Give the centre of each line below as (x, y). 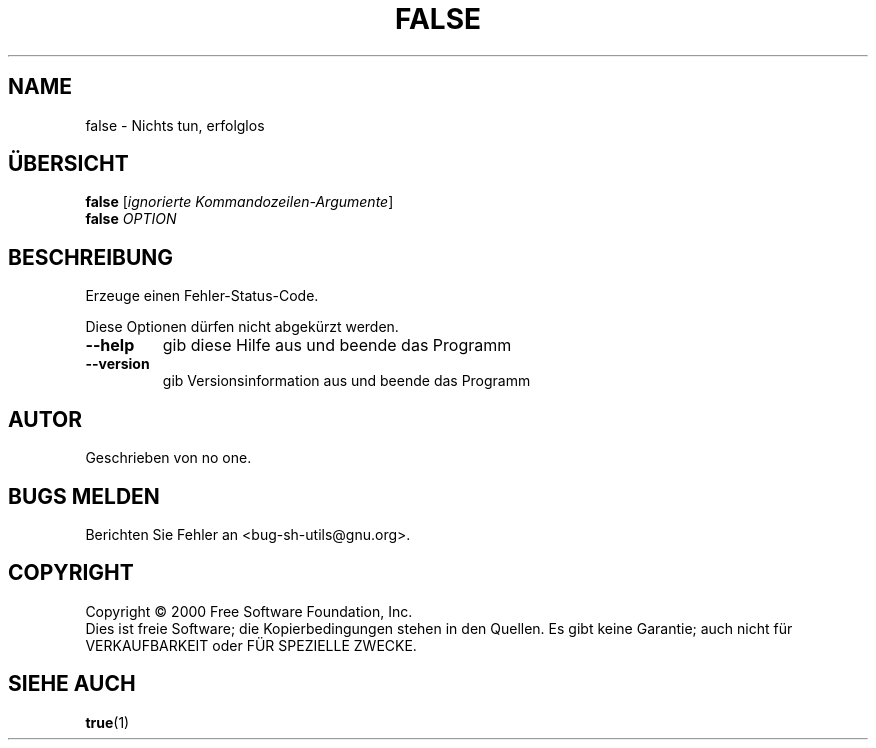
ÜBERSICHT (68, 164)
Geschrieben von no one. (168, 458)
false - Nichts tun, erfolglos (175, 125)
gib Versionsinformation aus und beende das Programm (346, 381)
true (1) (107, 722)
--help (110, 345)
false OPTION (131, 219)
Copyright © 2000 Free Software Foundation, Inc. (249, 611)
